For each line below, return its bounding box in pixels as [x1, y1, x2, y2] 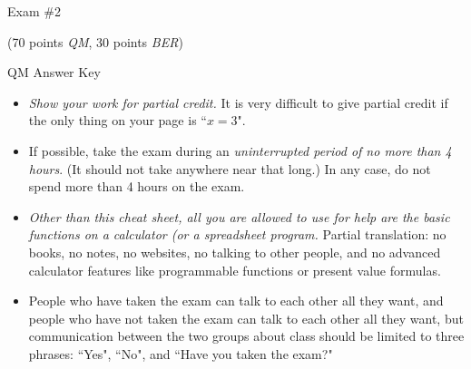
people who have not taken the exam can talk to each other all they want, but [28, 308, 464, 327]
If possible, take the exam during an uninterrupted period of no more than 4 [28, 141, 452, 160]
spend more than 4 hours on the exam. [28, 177, 245, 196]
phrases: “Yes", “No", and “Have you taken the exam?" [28, 344, 333, 363]
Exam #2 [7, 2, 61, 20]
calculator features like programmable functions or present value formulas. [28, 260, 441, 279]
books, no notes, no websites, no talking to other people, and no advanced [28, 242, 441, 261]
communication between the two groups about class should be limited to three [28, 326, 465, 345]
